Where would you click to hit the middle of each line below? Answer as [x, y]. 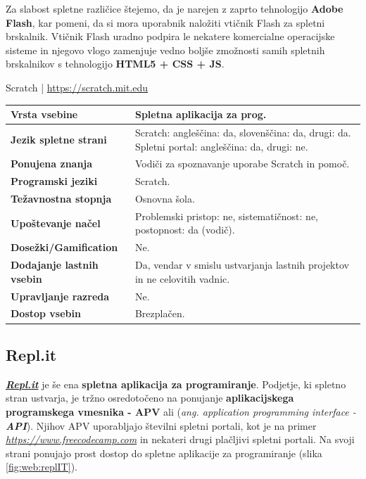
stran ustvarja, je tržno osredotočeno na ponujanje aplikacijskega [150, 398]
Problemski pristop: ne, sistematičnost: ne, [227, 216]
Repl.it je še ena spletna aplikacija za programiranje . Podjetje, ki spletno [176, 384]
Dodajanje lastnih [55, 265]
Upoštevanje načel [56, 223]
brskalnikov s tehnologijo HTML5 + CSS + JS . [115, 64]
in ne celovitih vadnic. [182, 278]
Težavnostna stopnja [61, 199]
